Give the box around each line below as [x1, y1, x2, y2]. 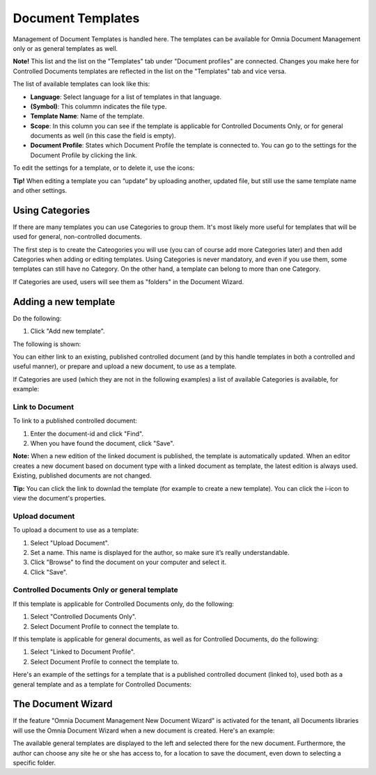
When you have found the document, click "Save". [30, 439, 175, 448]
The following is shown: [13, 340, 81, 348]
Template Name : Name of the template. [30, 112, 145, 120]
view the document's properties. [13, 494, 107, 502]
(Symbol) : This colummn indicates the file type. [30, 102, 167, 111]
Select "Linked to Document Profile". [30, 648, 135, 656]
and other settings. [13, 187, 68, 195]
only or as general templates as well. [13, 44, 118, 52]
